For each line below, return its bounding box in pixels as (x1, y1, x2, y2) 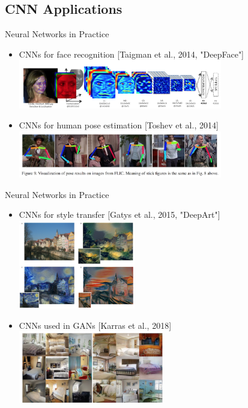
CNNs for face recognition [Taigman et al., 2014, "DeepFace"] (19, 47, 244, 60)
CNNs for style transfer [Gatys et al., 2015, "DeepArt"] (19, 208, 220, 221)
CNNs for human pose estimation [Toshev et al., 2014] (19, 119, 219, 131)
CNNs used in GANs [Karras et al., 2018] (19, 319, 172, 331)
